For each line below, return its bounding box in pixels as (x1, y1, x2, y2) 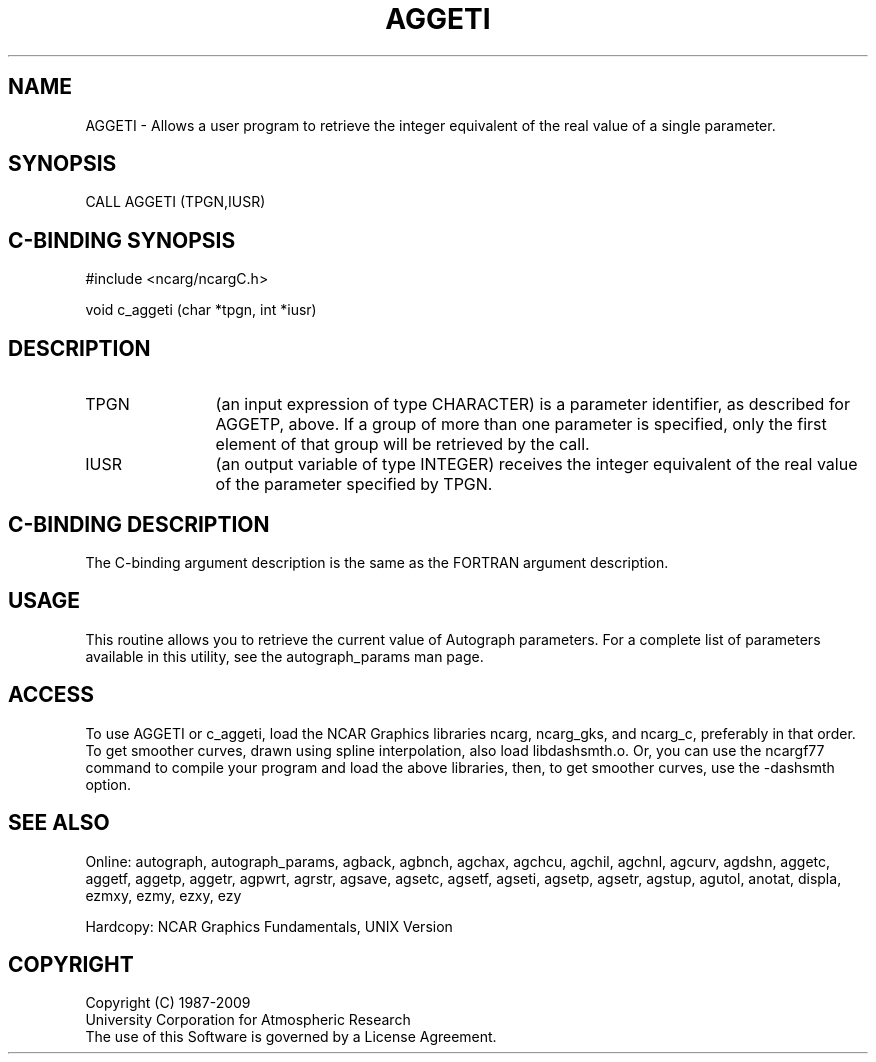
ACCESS (8, 682, 95, 708)
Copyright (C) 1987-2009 (85, 994, 251, 1012)
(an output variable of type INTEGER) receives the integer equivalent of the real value (215, 454, 858, 475)
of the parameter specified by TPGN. (215, 474, 493, 495)
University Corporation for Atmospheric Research (85, 1011, 411, 1029)
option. (85, 775, 132, 793)
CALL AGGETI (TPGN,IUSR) (85, 193, 266, 211)
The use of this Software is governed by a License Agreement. (85, 1028, 497, 1046)
